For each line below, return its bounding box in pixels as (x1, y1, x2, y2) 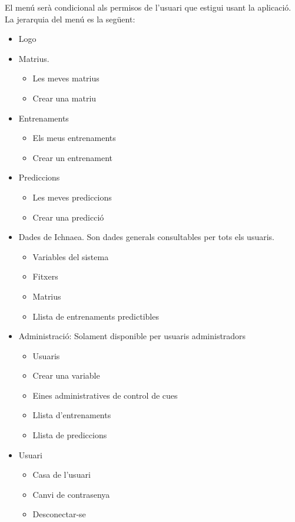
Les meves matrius (32, 72, 100, 84)
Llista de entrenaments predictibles (32, 310, 159, 322)
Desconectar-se (32, 508, 86, 520)
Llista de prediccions (32, 429, 107, 441)
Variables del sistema (32, 250, 109, 262)
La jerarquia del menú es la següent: (5, 12, 135, 25)
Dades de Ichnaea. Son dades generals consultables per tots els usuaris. (18, 231, 274, 243)
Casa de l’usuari (32, 468, 91, 481)
